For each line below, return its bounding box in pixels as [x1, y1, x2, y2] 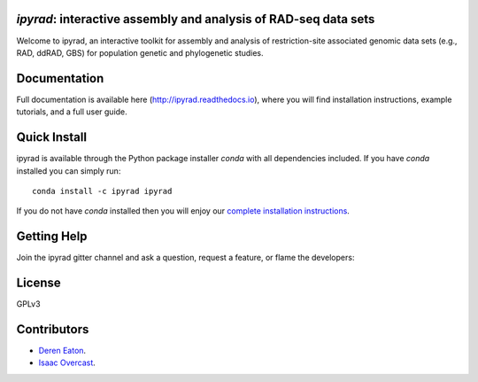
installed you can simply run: [16, 165, 121, 176]
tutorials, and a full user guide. [16, 106, 127, 117]
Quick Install [16, 129, 88, 145]
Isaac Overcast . [38, 357, 96, 368]
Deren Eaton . [38, 346, 87, 355]
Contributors [16, 322, 89, 337]
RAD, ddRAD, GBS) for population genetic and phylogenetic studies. [16, 47, 265, 58]
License [16, 276, 61, 290]
